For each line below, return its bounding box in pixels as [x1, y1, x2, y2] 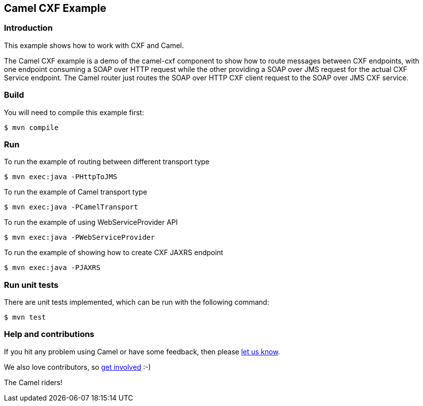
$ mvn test [4, 313, 46, 322]
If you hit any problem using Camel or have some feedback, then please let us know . [4, 347, 280, 356]
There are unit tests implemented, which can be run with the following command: [4, 298, 269, 307]
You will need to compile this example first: [4, 108, 144, 117]
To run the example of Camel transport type [4, 188, 147, 197]
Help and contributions [4, 329, 94, 339]
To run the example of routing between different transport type [4, 157, 210, 166]
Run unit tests [4, 279, 59, 290]
